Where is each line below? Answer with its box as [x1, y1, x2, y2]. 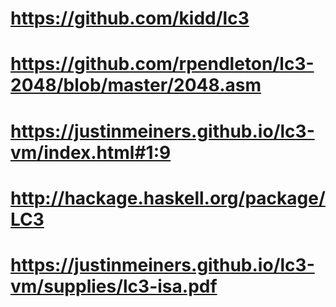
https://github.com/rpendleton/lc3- [10, 53, 315, 76]
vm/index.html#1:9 [10, 141, 172, 164]
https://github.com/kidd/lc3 [10, 7, 250, 30]
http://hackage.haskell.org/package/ [10, 187, 326, 209]
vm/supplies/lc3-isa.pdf [10, 275, 218, 297]
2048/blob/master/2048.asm [10, 74, 262, 97]
